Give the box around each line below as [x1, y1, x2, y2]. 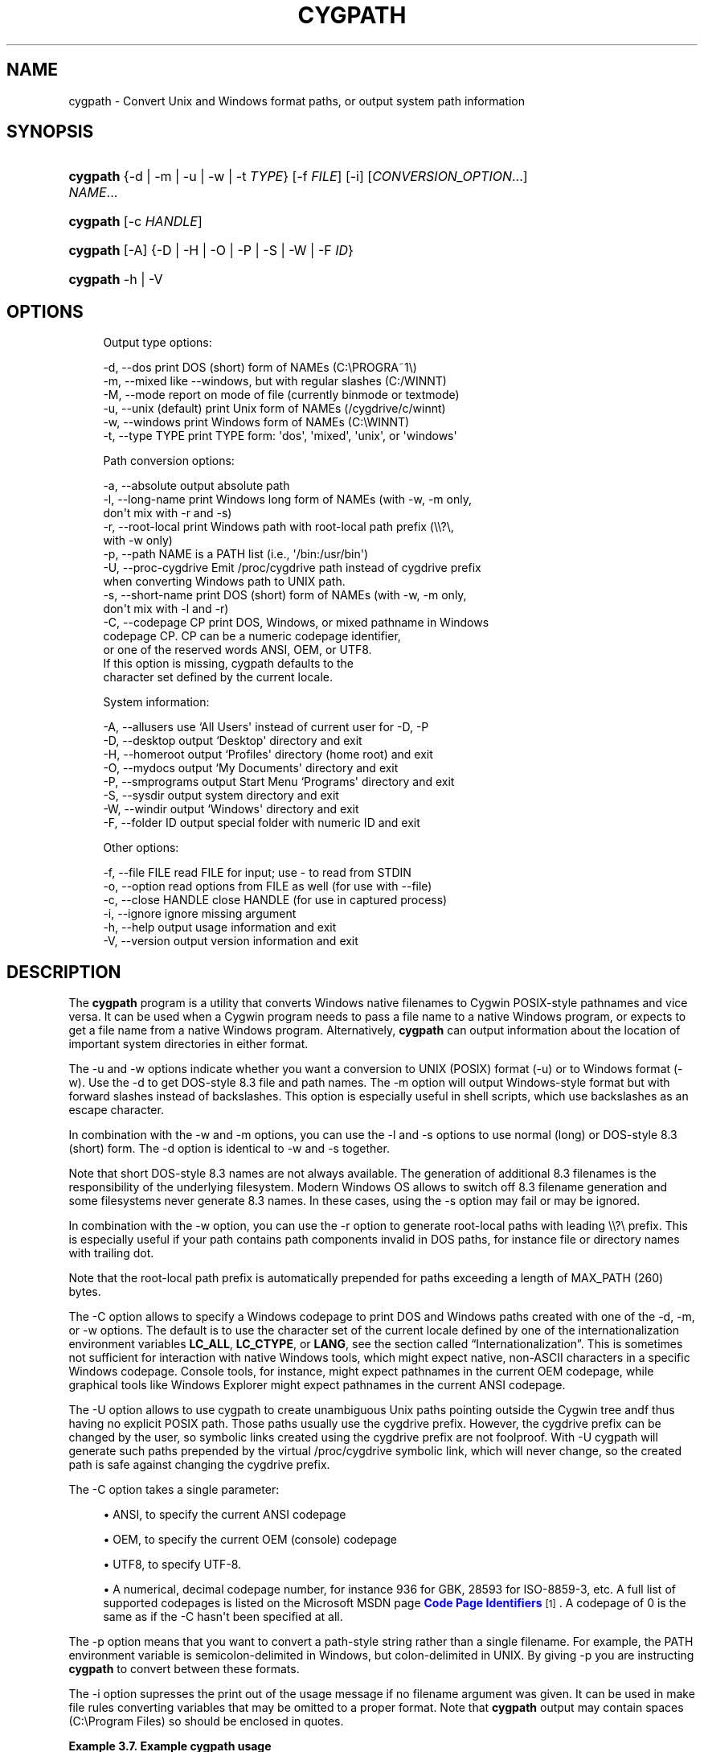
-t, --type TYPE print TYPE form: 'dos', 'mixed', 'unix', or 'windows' [103, 429, 457, 443]
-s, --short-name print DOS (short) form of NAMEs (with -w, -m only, [103, 588, 467, 603]
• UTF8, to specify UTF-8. [103, 1557, 242, 1572]
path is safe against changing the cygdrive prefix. [68, 1458, 330, 1472]
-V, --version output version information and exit [103, 934, 358, 948]
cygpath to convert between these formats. [68, 1662, 300, 1676]
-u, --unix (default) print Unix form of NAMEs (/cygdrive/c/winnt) [103, 401, 446, 416]
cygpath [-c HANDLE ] [68, 213, 203, 230]
